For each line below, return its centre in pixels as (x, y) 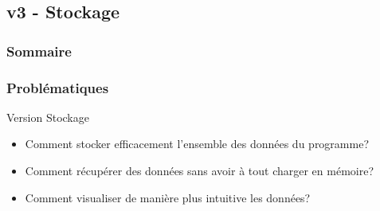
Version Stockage (48, 117)
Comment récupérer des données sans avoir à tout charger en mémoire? (200, 171)
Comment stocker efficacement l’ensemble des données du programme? (197, 144)
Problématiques (58, 87)
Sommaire (39, 51)
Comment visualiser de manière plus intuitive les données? (168, 197)
